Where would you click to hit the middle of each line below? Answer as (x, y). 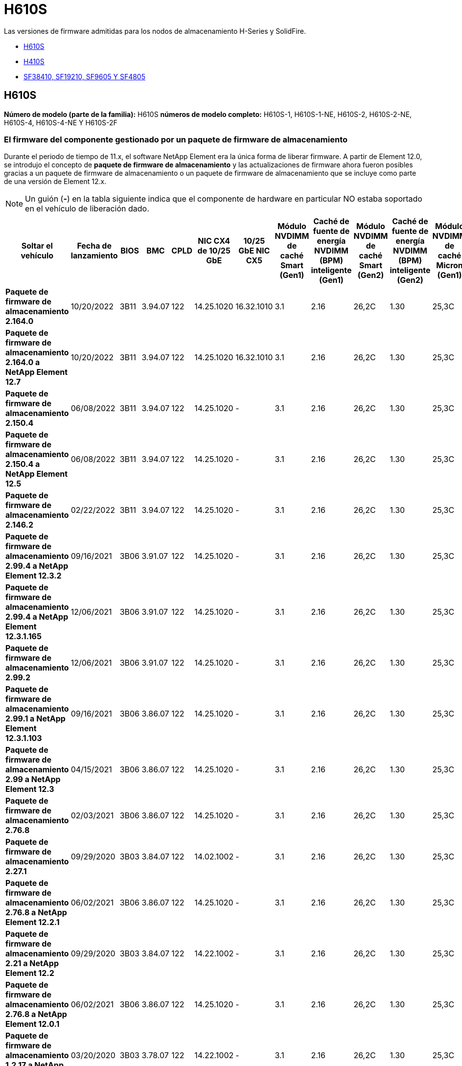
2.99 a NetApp (33, 779)
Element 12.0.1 (33, 1024)
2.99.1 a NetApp (35, 719)
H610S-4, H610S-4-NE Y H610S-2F (61, 122)
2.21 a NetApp (32, 963)
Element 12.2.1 (33, 922)
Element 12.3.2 (34, 576)
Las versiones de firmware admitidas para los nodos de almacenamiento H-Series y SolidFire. (155, 31)
